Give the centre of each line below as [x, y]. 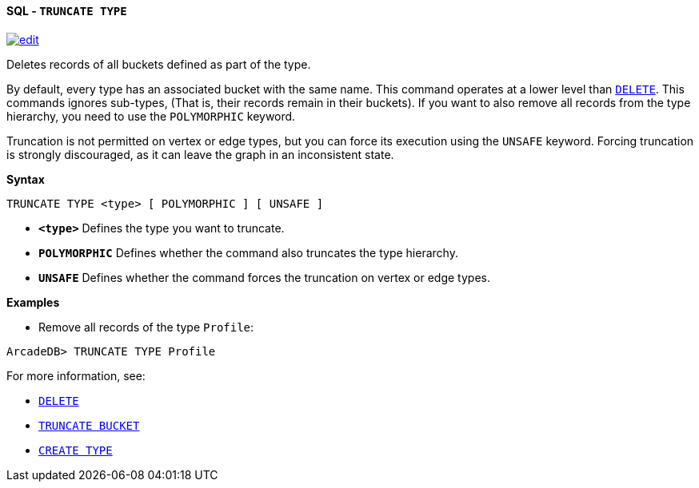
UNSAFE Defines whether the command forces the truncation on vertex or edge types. [265, 277]
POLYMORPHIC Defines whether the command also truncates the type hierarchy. [248, 252]
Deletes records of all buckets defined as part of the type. [159, 64]
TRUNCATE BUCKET [89, 425]
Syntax [26, 179]
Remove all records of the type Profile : [146, 327]
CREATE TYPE [76, 450]
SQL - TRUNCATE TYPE [67, 11]
